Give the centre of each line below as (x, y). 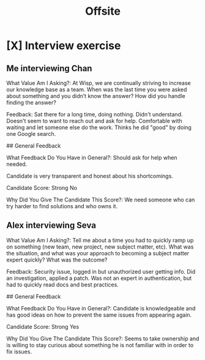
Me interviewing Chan (49, 68)
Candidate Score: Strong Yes (43, 326)
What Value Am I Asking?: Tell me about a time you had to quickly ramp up (100, 240)
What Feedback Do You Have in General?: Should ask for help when (92, 158)
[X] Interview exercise (64, 46)
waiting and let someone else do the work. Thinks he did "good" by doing (99, 127)
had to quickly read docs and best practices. (63, 284)
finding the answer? (31, 103)
